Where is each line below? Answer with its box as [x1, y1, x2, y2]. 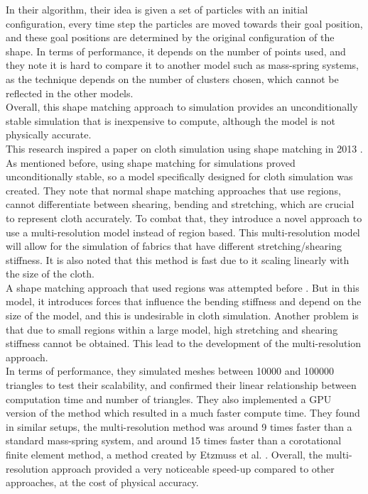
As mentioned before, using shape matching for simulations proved [6, 155, 296, 170]
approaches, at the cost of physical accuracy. [6, 475, 199, 490]
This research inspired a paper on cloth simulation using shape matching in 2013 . [6, 141, 363, 155]
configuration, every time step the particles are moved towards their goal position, [6, 16, 363, 31]
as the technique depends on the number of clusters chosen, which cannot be [6, 71, 339, 86]
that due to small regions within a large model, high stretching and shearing [6, 322, 338, 336]
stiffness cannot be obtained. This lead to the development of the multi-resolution [6, 336, 362, 351]
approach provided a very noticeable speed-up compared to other [51, 461, 335, 476]
